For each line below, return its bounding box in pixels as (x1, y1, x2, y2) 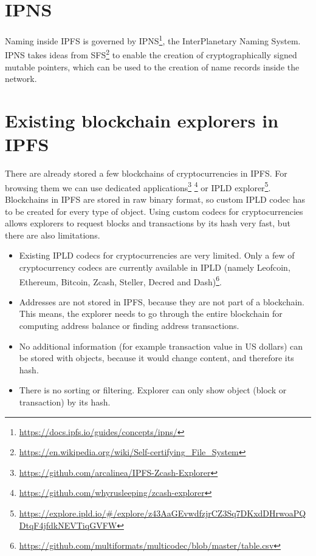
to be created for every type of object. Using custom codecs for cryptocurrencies (5, 205, 303, 217)
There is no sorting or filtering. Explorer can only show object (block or (19, 384, 287, 396)
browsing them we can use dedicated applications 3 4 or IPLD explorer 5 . (5, 179, 271, 194)
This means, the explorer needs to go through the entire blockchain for (19, 307, 283, 320)
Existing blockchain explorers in (5, 108, 279, 132)
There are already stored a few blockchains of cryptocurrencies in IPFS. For (5, 167, 287, 180)
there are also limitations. (5, 228, 100, 241)
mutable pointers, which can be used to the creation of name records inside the (5, 60, 300, 73)
